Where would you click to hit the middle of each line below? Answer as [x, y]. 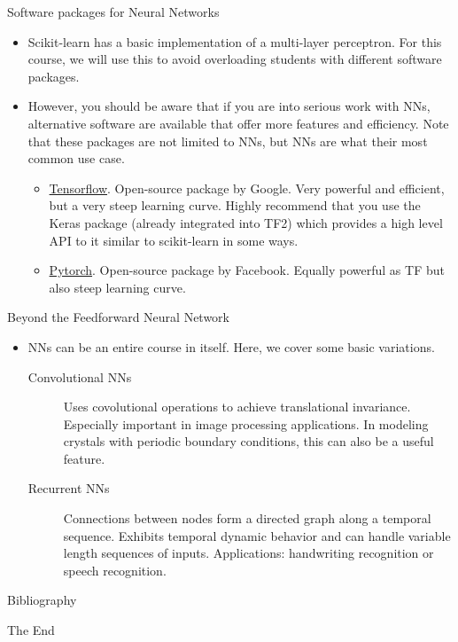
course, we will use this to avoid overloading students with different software [235, 59]
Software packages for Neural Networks [113, 12]
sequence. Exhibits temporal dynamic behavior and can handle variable [257, 535]
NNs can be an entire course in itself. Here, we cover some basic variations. [231, 346]
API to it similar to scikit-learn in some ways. [174, 240]
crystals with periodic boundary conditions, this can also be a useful [248, 441]
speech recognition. [115, 570]
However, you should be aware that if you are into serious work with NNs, [229, 106]
